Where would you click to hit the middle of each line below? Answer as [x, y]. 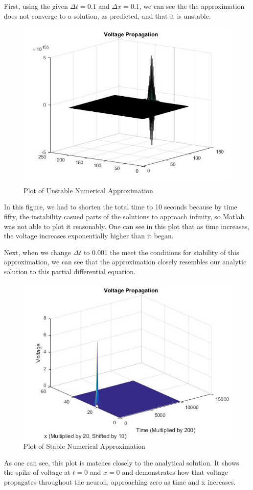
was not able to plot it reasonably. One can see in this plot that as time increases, [127, 226]
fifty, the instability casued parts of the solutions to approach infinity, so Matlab [124, 216]
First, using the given [36, 6]
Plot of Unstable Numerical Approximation [88, 190]
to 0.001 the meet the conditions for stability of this [161, 252]
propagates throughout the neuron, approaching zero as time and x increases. [120, 481]
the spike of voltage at [37, 472]
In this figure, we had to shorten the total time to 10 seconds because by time [121, 207]
